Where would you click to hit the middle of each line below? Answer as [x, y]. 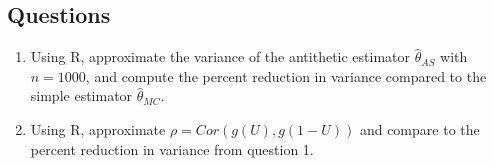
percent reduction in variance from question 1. [172, 148]
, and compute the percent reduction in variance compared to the [286, 75]
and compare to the [419, 128]
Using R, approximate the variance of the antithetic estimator [220, 56]
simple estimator [81, 95]
